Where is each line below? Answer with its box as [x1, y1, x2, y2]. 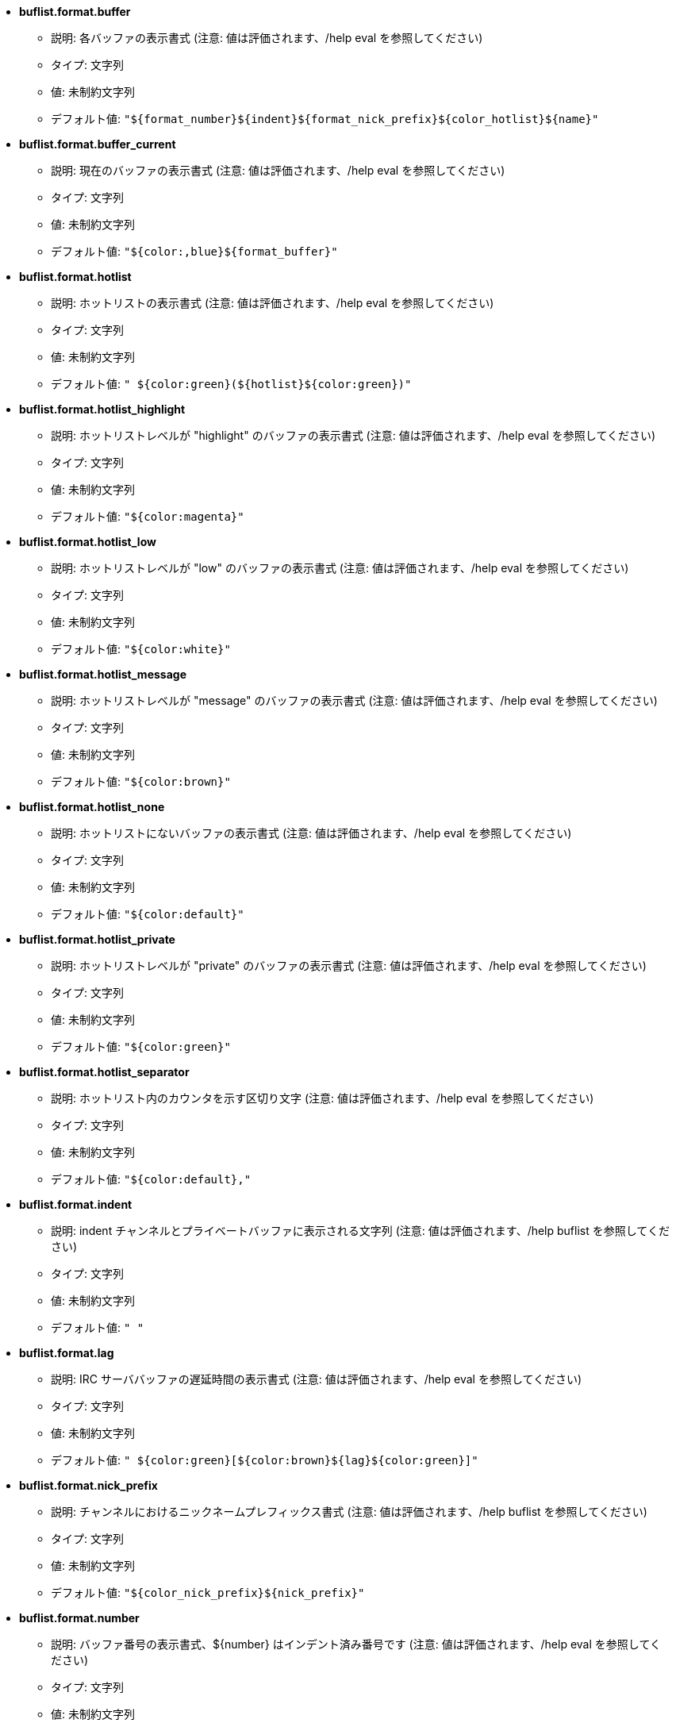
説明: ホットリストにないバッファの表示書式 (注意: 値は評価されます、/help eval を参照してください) [51, 826, 572, 840]
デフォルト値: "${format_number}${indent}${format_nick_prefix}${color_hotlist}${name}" [51, 112, 599, 125]
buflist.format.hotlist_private [19, 933, 175, 946]
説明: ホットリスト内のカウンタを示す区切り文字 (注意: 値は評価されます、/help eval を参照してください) [51, 1091, 594, 1105]
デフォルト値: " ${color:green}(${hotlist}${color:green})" [51, 377, 412, 390]
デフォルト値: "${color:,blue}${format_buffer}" [51, 244, 338, 258]
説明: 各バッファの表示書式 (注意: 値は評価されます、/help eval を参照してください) [51, 31, 483, 44]
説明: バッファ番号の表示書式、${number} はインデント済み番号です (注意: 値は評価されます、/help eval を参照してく [51, 1637, 661, 1651]
